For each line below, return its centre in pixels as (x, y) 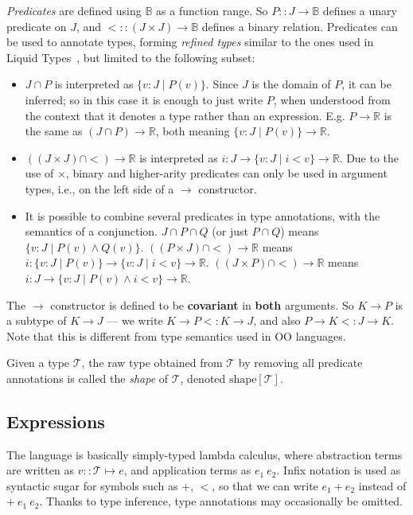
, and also (277, 320)
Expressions (56, 421)
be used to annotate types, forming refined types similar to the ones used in (190, 42)
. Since (222, 84)
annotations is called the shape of (88, 378)
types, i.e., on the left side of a (99, 188)
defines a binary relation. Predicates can (300, 26)
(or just (230, 231)
